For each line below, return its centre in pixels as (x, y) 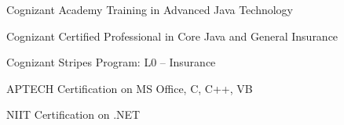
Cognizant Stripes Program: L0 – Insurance (111, 62)
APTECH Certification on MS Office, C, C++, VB (130, 88)
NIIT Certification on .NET (73, 114)
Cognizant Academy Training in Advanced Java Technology (150, 9)
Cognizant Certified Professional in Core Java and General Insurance (172, 36)
